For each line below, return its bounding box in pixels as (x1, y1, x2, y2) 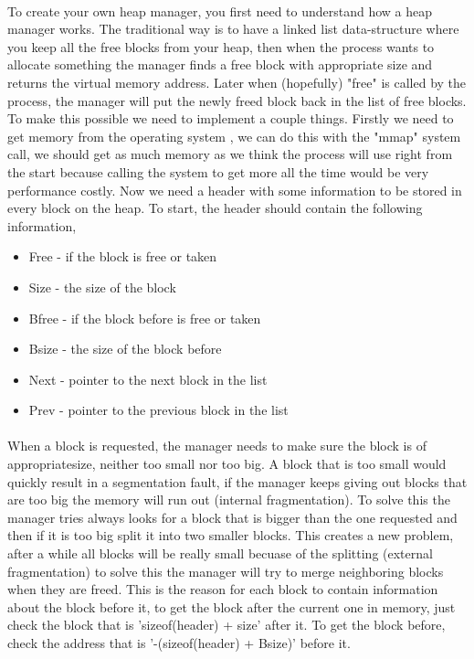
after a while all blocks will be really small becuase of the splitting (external (7, 544, 433, 563)
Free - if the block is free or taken (28, 247, 217, 266)
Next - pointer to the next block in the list (28, 369, 268, 388)
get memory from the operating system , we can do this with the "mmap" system (7, 126, 461, 145)
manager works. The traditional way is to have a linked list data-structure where (7, 19, 459, 38)
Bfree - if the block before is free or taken (28, 308, 261, 327)
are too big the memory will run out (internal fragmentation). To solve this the (7, 490, 450, 509)
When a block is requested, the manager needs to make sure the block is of (7, 436, 427, 455)
